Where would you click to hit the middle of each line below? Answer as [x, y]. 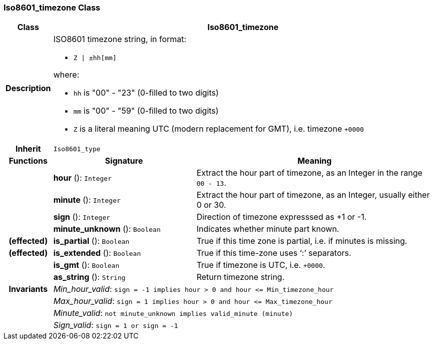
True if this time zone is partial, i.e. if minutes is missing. [302, 241]
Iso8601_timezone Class [52, 8]
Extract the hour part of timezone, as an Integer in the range [309, 173]
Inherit [28, 149]
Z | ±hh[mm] [95, 58]
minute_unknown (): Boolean [107, 229]
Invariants [28, 289]
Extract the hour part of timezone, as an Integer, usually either [313, 195]
